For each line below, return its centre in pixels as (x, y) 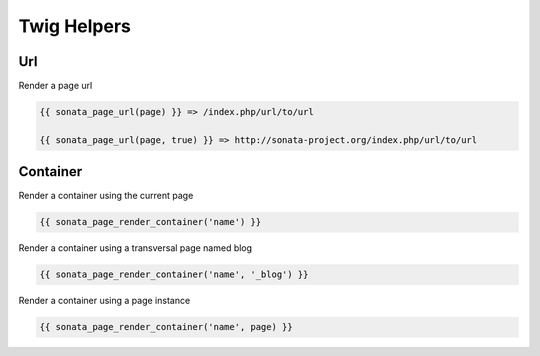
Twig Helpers (75, 26)
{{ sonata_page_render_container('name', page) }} (166, 327)
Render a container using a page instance (104, 301)
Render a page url (55, 86)
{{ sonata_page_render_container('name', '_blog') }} (174, 274)
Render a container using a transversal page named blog (135, 248)
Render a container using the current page (106, 196)
